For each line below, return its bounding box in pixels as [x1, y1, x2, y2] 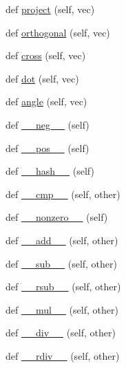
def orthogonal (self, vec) [6, 25, 110, 39]
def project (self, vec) [6, 2, 95, 16]
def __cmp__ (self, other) [6, 186, 120, 201]
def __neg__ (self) [6, 117, 90, 131]
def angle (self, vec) [6, 94, 87, 109]
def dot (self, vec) [6, 71, 79, 85]
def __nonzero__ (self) [6, 210, 108, 224]
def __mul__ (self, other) [6, 302, 118, 316]
